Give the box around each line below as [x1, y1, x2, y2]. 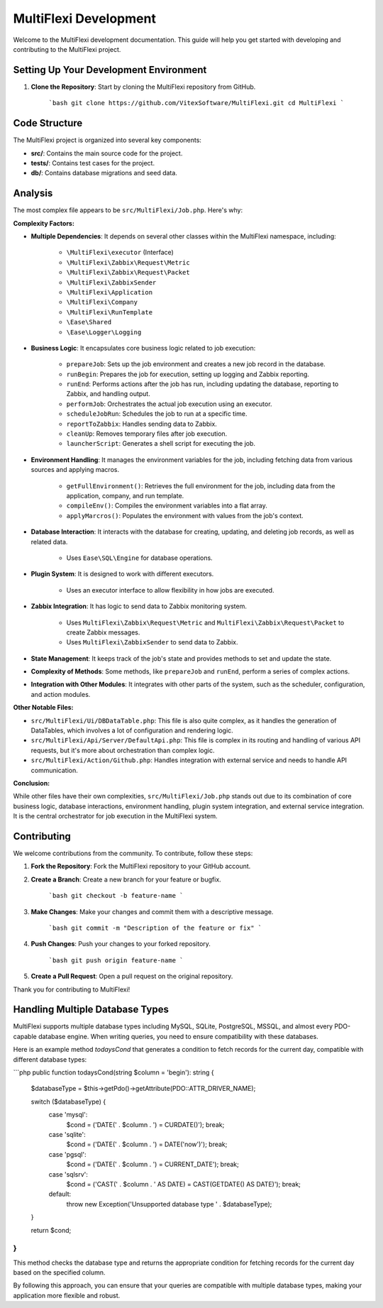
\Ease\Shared [66, 318, 112, 326]
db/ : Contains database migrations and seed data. [30, 169, 177, 177]
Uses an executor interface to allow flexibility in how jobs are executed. [66, 586, 274, 594]
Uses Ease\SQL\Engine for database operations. [66, 554, 213, 562]
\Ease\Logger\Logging [66, 328, 142, 336]
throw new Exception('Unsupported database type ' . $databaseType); [66, 1199, 272, 1208]
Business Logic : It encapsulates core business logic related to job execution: [30, 344, 256, 352]
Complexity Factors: [13, 219, 74, 227]
